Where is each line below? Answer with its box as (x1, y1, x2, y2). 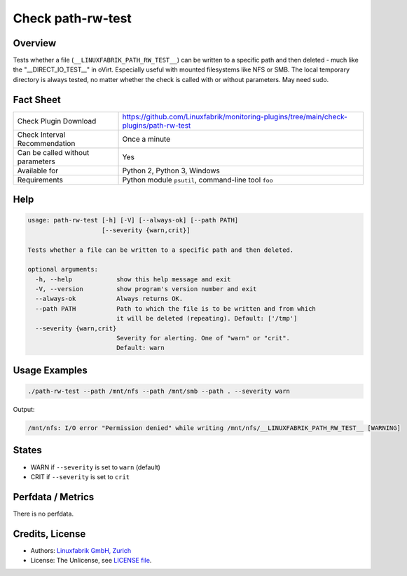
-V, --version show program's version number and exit (35, 285, 257, 293)
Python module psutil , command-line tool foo (122, 175, 273, 185)
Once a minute (122, 134, 171, 144)
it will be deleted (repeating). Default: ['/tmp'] (116, 314, 298, 323)
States (13, 444, 42, 456)
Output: (13, 406, 35, 414)
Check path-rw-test (13, 11, 132, 26)
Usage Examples (13, 364, 88, 376)
